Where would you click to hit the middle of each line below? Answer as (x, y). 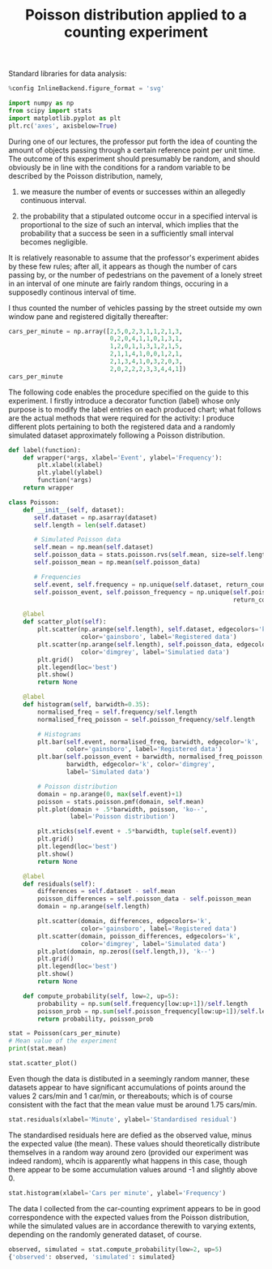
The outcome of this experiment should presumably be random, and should (134, 158)
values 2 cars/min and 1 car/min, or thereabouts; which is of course (121, 1096)
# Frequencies (57, 577)
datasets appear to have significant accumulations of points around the (127, 1087)
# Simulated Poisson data (77, 540)
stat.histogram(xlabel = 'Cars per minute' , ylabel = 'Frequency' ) (117, 1193)
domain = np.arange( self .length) (94, 907)
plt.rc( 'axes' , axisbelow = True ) (63, 126)
